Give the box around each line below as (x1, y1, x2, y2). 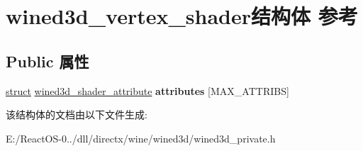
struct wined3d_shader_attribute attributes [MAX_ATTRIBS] (6, 83, 289, 98)
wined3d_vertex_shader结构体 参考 (6, 1, 358, 30)
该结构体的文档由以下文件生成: (6, 107, 147, 122)
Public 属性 (6, 50, 89, 72)
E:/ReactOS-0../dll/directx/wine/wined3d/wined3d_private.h (6, 130, 276, 145)
